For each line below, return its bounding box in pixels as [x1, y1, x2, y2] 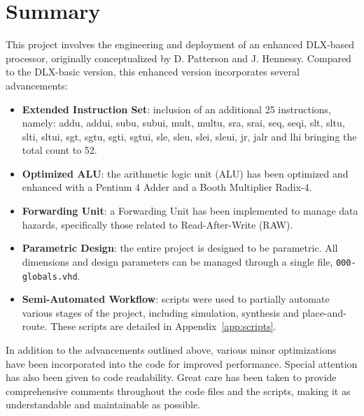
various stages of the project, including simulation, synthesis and [22, 305, 300, 320]
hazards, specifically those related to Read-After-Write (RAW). [22, 217, 293, 231]
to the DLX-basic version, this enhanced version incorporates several [6, 64, 300, 79]
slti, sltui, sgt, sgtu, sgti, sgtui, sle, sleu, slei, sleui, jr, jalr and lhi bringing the [22, 129, 357, 143]
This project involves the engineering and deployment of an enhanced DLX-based [6, 37, 355, 52]
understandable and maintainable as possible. [6, 397, 201, 412]
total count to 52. [22, 143, 97, 157]
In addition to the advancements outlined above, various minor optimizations [6, 342, 337, 357]
